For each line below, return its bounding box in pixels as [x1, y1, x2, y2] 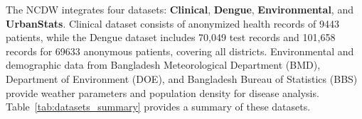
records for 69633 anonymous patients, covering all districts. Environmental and [6, 43, 354, 58]
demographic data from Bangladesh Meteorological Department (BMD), [6, 57, 321, 72]
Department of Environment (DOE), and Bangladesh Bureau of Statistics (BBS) [6, 71, 358, 86]
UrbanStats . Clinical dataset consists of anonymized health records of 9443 [6, 16, 339, 30]
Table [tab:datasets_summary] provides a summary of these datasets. [6, 99, 311, 114]
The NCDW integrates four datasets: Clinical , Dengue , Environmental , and [6, 2, 353, 16]
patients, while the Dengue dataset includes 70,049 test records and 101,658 [6, 30, 336, 45]
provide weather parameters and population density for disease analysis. [6, 85, 319, 100]
